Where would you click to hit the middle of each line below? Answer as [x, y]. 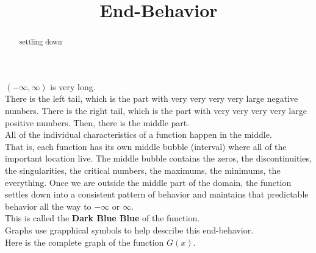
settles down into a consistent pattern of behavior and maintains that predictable [157, 194]
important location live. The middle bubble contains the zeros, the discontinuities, [158, 158]
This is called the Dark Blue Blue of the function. [102, 218]
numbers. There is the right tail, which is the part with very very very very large [156, 111]
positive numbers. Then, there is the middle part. [97, 122]
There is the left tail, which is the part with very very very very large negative [152, 98]
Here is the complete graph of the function [84, 242]
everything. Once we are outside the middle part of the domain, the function [148, 182]
